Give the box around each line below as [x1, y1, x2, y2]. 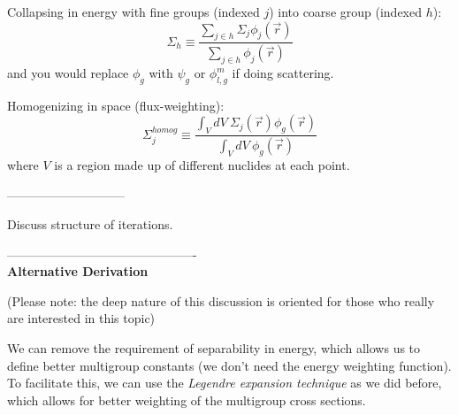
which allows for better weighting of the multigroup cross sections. [7, 390, 366, 409]
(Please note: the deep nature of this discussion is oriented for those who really [7, 291, 435, 310]
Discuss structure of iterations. [7, 215, 173, 234]
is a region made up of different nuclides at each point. [54, 155, 350, 173]
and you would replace [7, 64, 129, 82]
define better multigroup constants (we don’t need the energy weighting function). [7, 356, 452, 374]
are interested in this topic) [7, 309, 156, 327]
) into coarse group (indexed [269, 3, 422, 20]
